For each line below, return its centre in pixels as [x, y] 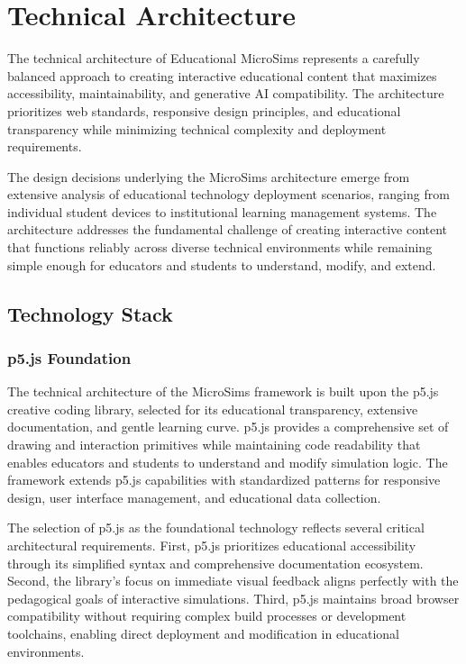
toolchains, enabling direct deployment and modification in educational [203, 633]
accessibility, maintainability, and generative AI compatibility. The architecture [226, 93]
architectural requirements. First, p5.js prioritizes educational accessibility [212, 545]
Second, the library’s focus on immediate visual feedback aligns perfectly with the [233, 581]
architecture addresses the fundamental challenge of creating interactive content [228, 229]
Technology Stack [90, 313]
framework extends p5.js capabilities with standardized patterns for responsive [224, 480]
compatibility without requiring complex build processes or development [207, 616]
